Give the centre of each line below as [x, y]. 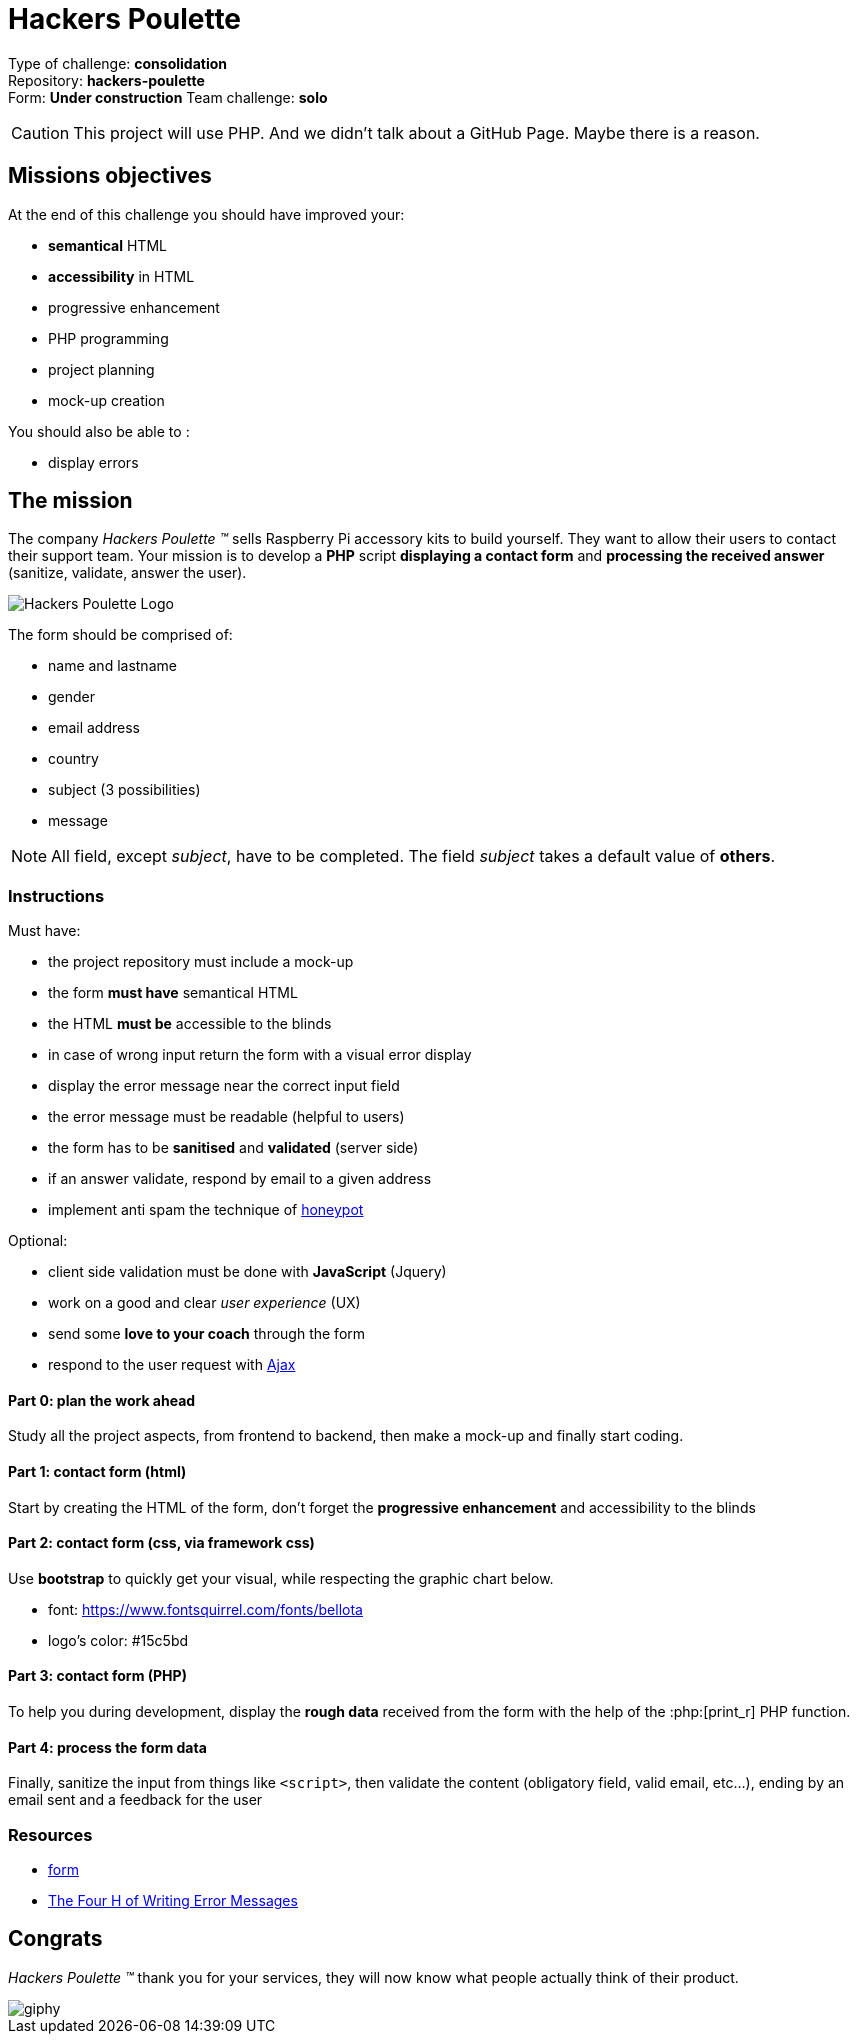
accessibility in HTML [121, 276]
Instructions [56, 895]
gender [72, 697]
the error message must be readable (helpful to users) [226, 1117]
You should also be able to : [99, 431]
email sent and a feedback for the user [135, 1800]
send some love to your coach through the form [207, 1334]
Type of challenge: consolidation [118, 63]
